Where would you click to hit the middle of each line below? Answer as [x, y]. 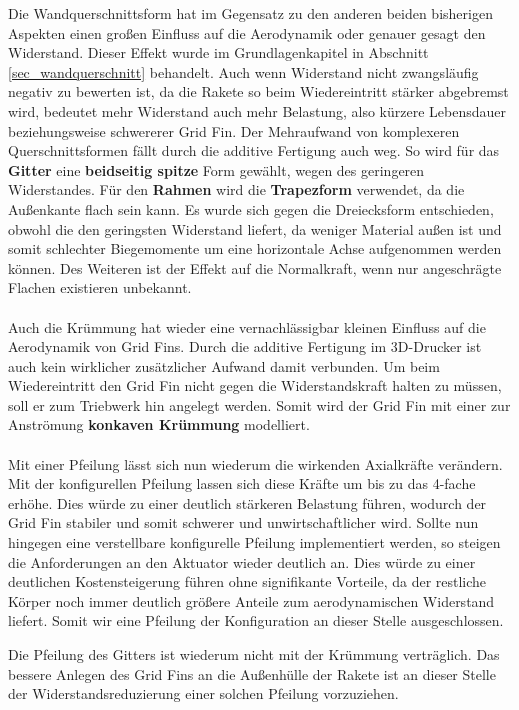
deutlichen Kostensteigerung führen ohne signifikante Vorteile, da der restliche [247, 581]
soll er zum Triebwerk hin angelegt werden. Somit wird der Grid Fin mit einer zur [259, 404]
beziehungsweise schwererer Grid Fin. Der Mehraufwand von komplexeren [234, 130]
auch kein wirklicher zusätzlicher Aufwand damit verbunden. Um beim [224, 365]
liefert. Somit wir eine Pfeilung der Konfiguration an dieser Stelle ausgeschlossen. [256, 620]
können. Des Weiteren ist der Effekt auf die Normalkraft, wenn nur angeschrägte [255, 267]
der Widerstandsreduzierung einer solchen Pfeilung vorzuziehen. [203, 693]
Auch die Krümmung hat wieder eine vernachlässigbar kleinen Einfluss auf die [247, 326]
